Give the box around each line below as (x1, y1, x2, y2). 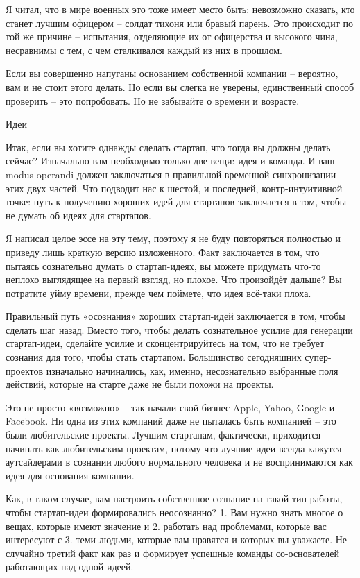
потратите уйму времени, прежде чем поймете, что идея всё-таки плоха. (6, 285, 311, 300)
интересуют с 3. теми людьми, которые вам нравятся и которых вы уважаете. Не (6, 532, 348, 547)
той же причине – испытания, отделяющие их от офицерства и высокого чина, (6, 29, 338, 44)
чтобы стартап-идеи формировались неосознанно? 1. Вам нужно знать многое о (6, 505, 343, 519)
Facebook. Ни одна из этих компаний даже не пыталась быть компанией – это (6, 414, 336, 428)
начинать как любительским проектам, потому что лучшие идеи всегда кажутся (6, 441, 342, 455)
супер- (305, 350, 332, 364)
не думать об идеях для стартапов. (6, 207, 151, 222)
